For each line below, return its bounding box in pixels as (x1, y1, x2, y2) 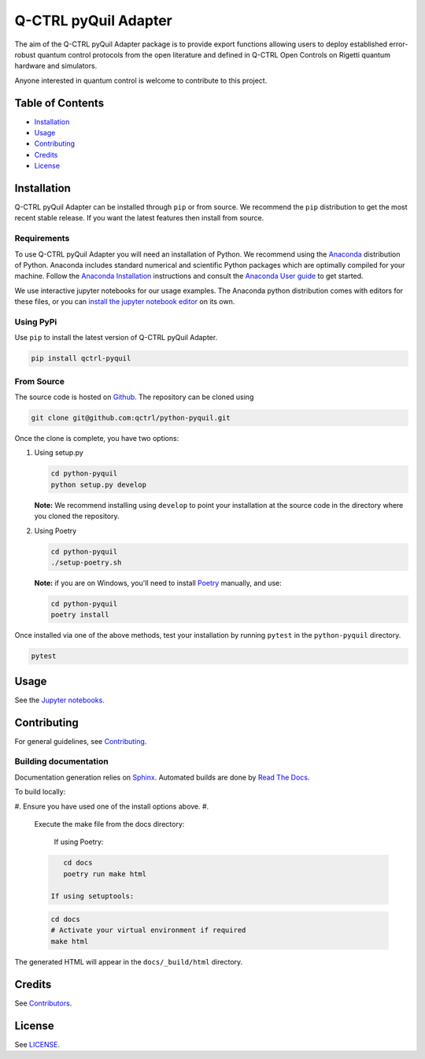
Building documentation (14, 756, 109, 767)
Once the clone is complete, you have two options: (14, 434, 179, 443)
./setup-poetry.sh (50, 557, 122, 567)
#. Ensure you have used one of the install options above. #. (14, 802, 209, 811)
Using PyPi (14, 316, 57, 327)
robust (14, 50, 36, 59)
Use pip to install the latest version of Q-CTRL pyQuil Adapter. (14, 333, 218, 343)
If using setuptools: (50, 891, 135, 901)
